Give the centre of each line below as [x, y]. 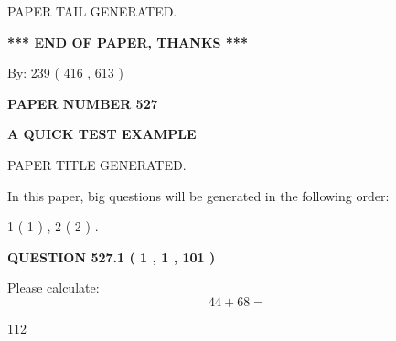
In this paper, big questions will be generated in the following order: [198, 195]
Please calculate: [54, 288]
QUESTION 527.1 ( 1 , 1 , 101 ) [112, 256]
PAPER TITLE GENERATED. [97, 164]
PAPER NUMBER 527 [83, 103]
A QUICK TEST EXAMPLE [102, 134]
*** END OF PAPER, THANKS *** [128, 42]
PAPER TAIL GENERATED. [92, 11]
